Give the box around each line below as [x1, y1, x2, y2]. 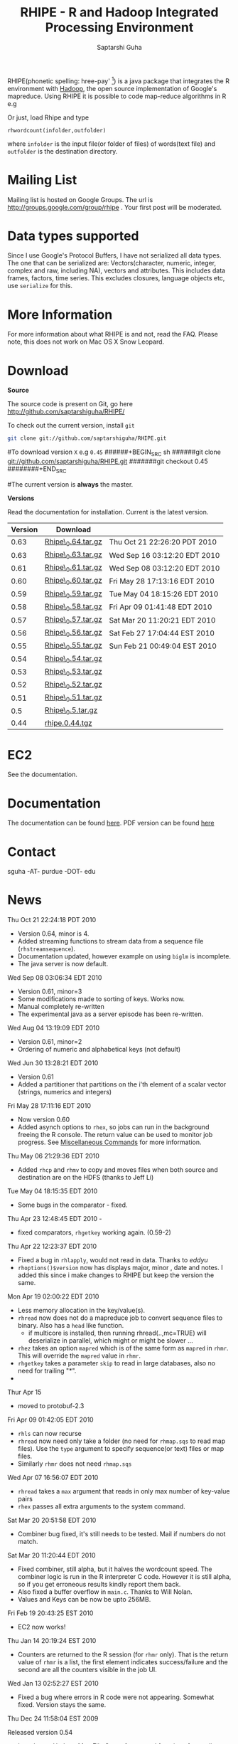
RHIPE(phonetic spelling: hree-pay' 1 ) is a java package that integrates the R [7, 75, 229, 85]
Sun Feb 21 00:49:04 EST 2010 [109, 641, 217, 651]
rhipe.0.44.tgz [45, 718, 92, 728]
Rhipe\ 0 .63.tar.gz [45, 549, 103, 561]
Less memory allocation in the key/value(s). [17, 1306, 146, 1315]
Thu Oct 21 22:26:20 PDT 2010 [109, 537, 217, 547]
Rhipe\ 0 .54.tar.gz [45, 653, 103, 665]
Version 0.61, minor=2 [17, 1037, 82, 1046]
